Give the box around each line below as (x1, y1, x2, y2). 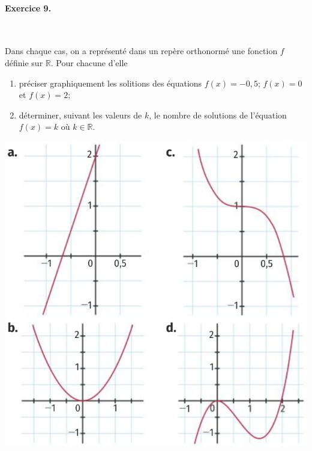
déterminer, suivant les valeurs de (19, 108, 142, 121)
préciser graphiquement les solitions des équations (19, 76, 202, 89)
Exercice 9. (5, 1, 52, 14)
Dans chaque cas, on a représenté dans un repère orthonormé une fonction (5, 44, 278, 57)
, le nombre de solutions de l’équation (149, 108, 287, 121)
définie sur (5, 56, 43, 69)
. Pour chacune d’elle (50, 56, 128, 69)
